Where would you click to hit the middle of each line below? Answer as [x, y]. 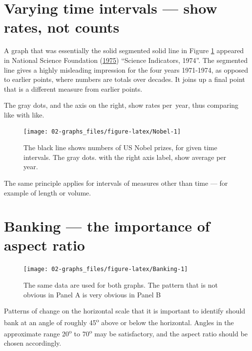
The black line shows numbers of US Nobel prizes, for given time [120, 147]
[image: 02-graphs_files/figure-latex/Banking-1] [106, 269]
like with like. [24, 114]
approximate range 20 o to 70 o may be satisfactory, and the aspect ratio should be [126, 333]
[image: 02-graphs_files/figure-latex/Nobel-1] [102, 132]
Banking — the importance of [107, 226]
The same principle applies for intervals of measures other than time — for [116, 183]
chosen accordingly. [33, 343]
